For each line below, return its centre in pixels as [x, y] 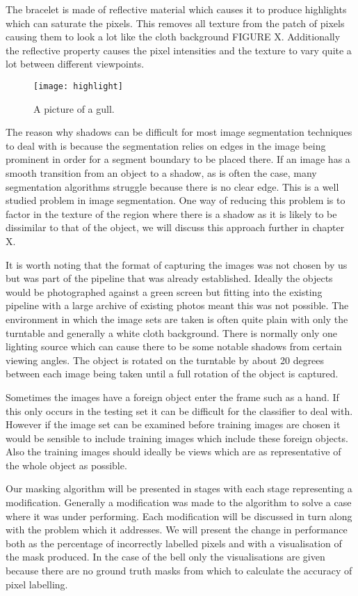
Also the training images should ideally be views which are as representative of [173, 452]
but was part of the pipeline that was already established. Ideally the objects [169, 278]
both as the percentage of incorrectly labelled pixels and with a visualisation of [174, 543]
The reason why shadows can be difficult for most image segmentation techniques [179, 132]
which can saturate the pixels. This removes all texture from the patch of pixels [175, 23]
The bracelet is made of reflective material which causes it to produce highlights [176, 9]
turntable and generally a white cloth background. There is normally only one [172, 332]
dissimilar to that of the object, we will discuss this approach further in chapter [175, 227]
